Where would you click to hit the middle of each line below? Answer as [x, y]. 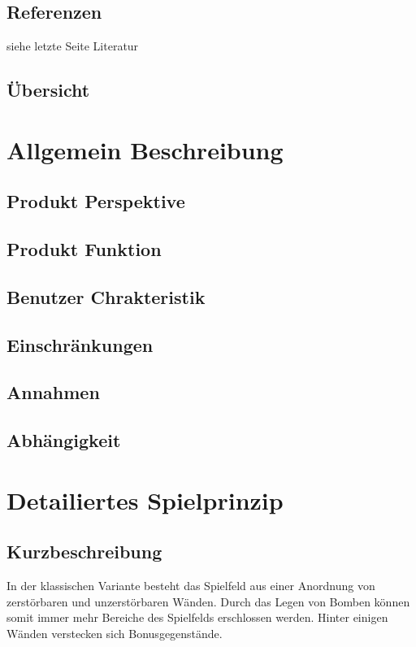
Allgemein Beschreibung [145, 149]
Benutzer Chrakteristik [106, 296]
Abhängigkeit [64, 440]
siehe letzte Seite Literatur [73, 46]
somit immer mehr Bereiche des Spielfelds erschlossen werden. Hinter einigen [197, 617]
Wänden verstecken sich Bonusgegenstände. [115, 633]
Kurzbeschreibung [84, 551]
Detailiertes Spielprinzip [145, 499]
